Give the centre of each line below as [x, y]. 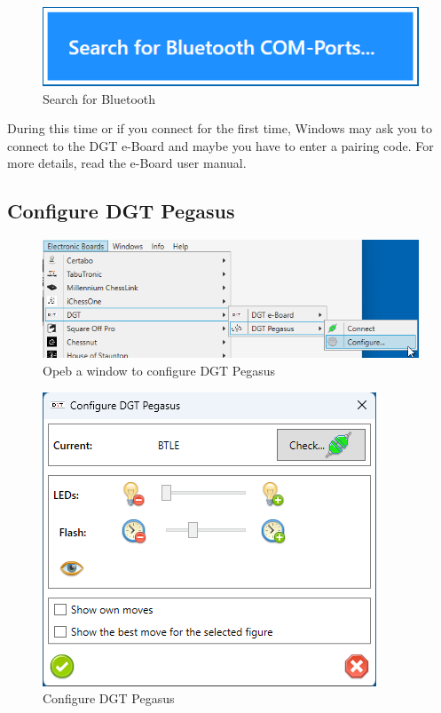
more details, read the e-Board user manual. [127, 163]
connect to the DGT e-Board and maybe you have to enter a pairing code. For [220, 145]
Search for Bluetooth [99, 98]
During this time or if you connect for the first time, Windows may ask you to [220, 128]
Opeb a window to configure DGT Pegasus [159, 371]
